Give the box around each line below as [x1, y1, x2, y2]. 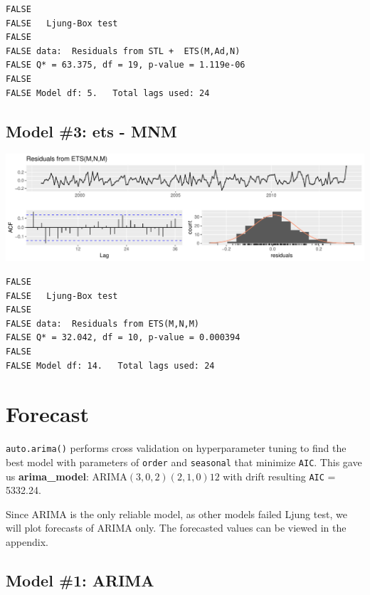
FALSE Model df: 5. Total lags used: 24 [6, 88, 210, 98]
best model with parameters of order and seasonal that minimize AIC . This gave [6, 454, 362, 469]
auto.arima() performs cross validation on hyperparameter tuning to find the [6, 441, 347, 456]
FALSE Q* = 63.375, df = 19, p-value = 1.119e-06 [6, 60, 245, 70]
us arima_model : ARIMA [6, 468, 127, 483]
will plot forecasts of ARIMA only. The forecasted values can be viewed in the [6, 520, 347, 535]
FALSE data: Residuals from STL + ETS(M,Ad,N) [6, 46, 240, 56]
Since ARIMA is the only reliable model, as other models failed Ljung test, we [6, 506, 347, 521]
